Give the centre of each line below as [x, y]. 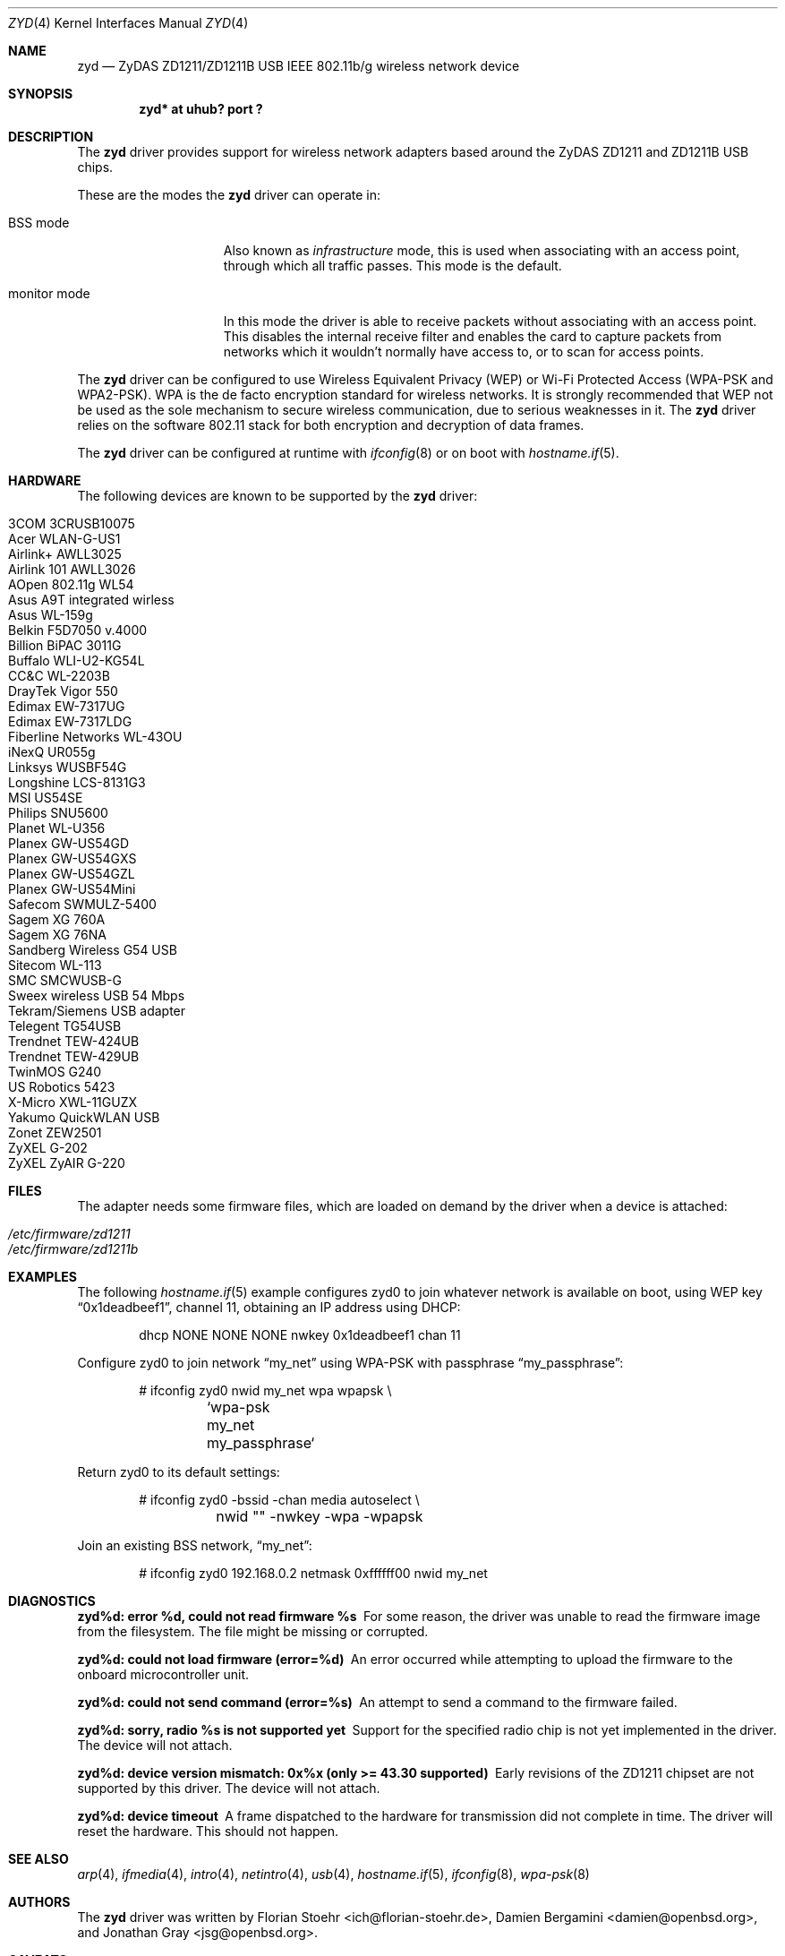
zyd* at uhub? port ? [201, 109]
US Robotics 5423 [62, 1087]
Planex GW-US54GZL [72, 874]
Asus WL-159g [51, 615]
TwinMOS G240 [55, 1072]
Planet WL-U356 [57, 828]
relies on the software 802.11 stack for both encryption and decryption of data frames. [331, 425]
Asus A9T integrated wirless [91, 600]
